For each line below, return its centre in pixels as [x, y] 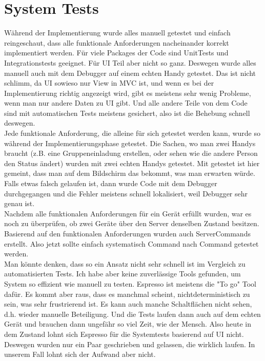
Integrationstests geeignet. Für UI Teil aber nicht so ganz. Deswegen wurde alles [130, 62]
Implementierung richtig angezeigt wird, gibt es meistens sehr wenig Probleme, [128, 93]
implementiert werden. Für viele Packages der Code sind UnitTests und [116, 53]
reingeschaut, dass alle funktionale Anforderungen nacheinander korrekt [117, 42]
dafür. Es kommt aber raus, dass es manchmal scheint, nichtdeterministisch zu [127, 294]
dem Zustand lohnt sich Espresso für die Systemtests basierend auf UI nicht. [124, 334]
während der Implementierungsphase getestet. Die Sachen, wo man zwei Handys [130, 143]
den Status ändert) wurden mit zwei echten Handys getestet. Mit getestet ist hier [132, 163]
